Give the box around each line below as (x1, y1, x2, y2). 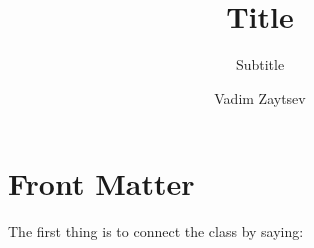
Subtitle (235, 54, 285, 75)
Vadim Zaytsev (214, 87, 306, 108)
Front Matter (8, 163, 195, 204)
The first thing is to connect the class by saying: (8, 221, 304, 242)
